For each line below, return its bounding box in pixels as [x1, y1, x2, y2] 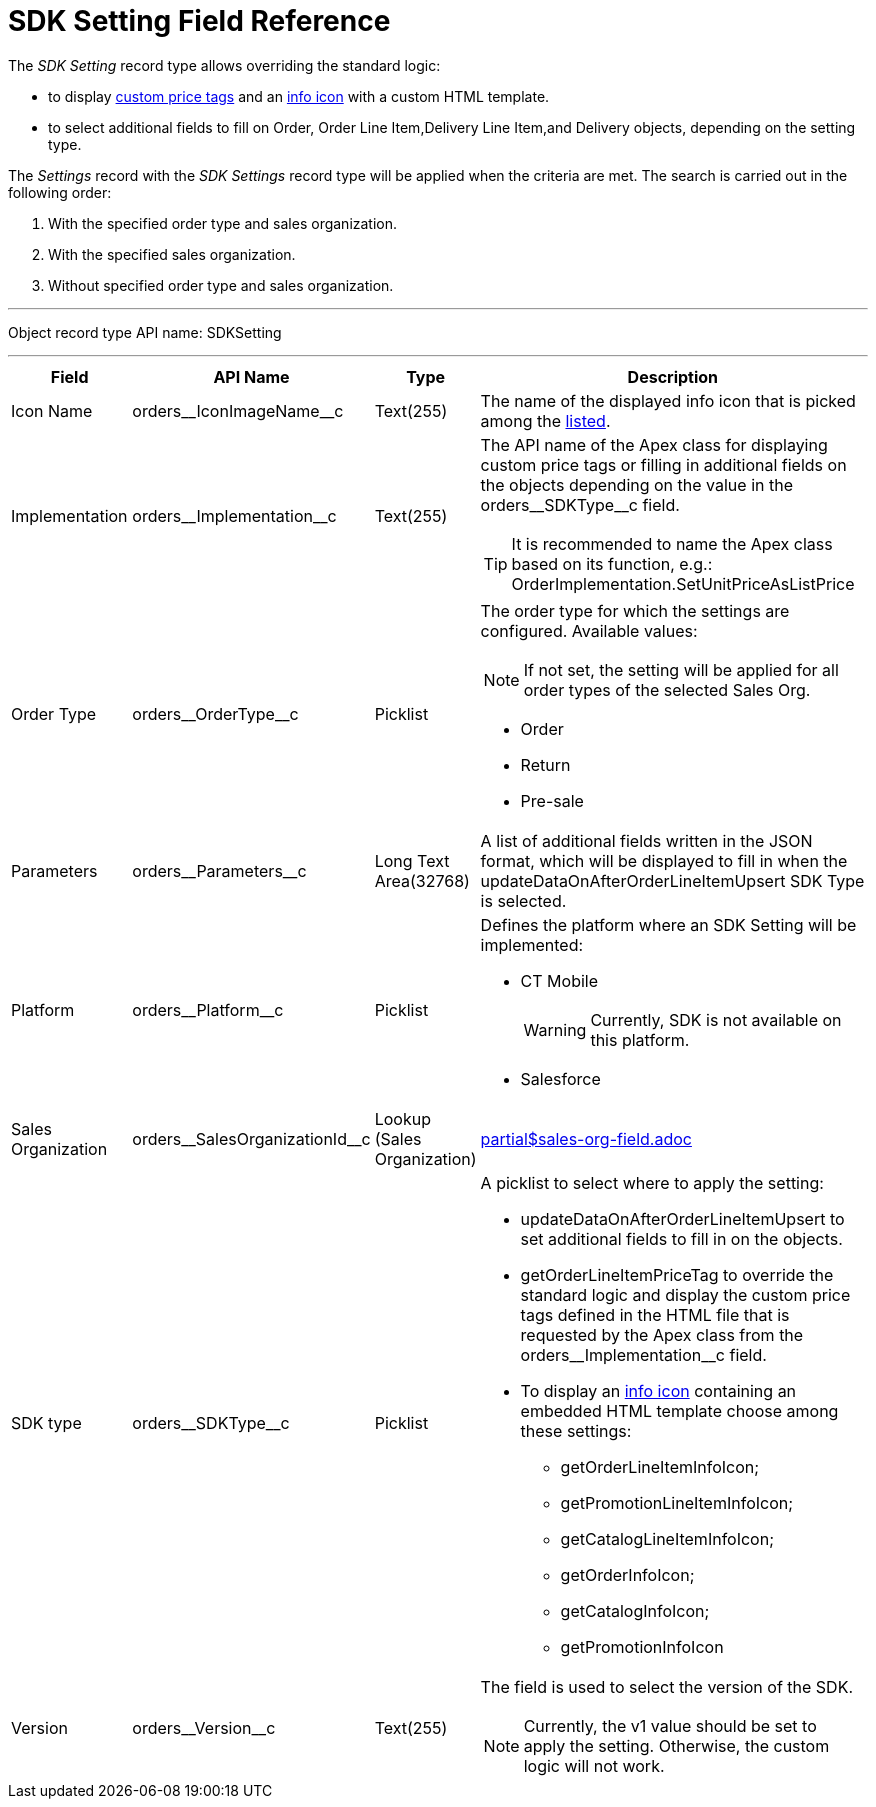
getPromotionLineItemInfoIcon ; [560, 1492, 794, 1513]
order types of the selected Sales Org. [523, 679, 811, 700]
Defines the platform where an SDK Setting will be [480, 914, 857, 935]
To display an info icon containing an [520, 1380, 797, 1401]
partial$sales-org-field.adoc [480, 1128, 692, 1149]
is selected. [480, 890, 567, 911]
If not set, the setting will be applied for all [523, 659, 839, 680]
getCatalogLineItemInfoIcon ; [560, 1528, 774, 1549]
